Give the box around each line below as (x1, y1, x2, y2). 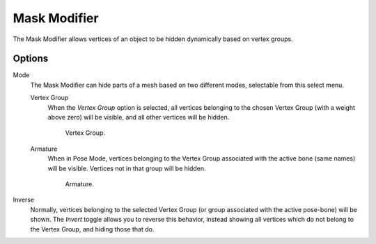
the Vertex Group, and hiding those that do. (30, 225, 155, 233)
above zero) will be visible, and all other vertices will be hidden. (47, 113, 230, 122)
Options (13, 53, 49, 65)
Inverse (13, 195, 35, 204)
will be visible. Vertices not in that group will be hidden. (47, 164, 206, 172)
